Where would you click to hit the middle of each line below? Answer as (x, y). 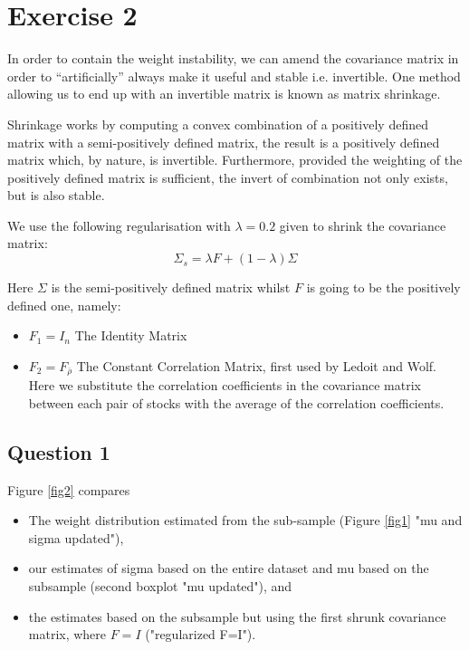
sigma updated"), (76, 537)
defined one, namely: (64, 305)
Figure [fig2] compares (69, 489)
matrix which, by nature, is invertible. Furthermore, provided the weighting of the (235, 160)
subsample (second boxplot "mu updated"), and (160, 586)
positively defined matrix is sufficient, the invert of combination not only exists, (228, 177)
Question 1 (59, 451)
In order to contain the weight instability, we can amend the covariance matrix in (233, 58)
